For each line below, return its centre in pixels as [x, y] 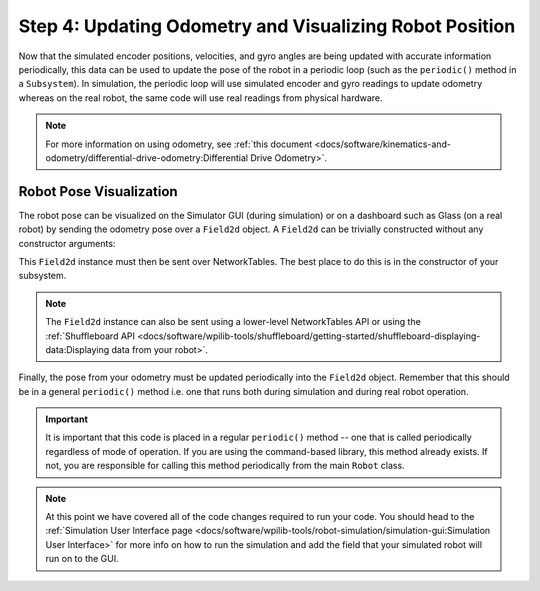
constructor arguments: [67, 243]
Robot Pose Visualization [98, 191]
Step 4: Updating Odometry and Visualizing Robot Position [267, 26]
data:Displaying [77, 349]
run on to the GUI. [82, 559]
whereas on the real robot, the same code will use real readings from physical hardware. [201, 97]
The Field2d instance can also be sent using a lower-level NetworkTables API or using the [233, 322]
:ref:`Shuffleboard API [90, 336]
